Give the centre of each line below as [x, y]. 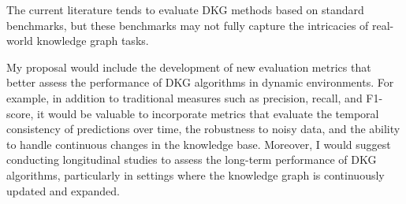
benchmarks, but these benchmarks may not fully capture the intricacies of [188, 25]
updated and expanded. [63, 190]
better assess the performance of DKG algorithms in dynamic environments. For [200, 82]
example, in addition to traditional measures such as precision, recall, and [184, 97]
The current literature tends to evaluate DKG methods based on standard [185, 9]
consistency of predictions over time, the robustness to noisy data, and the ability [203, 129]
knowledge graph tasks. [93, 41]
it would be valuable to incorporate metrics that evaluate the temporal [208, 113]
